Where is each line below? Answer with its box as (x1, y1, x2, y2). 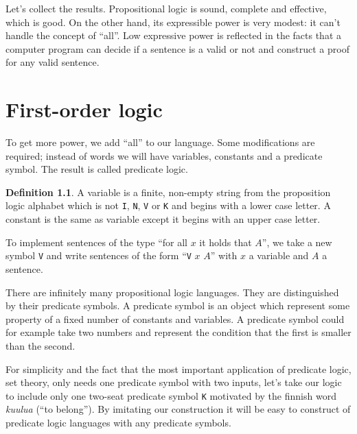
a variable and (249, 248, 309, 263)
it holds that (199, 234, 252, 249)
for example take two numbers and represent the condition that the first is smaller (5, 325, 352, 339)
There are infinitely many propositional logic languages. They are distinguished (5, 285, 339, 299)
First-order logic (5, 95, 163, 123)
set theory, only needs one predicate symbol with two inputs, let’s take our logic (5, 375, 342, 389)
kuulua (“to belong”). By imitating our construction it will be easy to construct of (5, 402, 351, 416)
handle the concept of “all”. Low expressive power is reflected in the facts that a (5, 28, 342, 43)
